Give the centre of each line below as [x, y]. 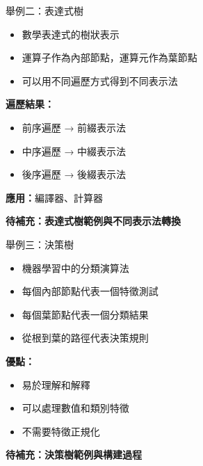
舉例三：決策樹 [40, 244]
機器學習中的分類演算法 [75, 267]
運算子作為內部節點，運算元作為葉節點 [109, 57]
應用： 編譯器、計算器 [54, 197]
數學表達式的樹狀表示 [71, 34]
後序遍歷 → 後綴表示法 [74, 174]
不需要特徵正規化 [61, 431]
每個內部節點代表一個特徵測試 [90, 291]
